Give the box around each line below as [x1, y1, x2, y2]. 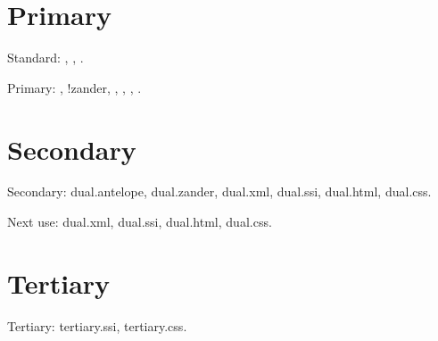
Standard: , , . [7, 48, 84, 67]
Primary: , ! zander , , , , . [7, 78, 142, 96]
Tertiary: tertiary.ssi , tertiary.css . [7, 316, 187, 335]
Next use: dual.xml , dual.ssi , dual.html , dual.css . [7, 212, 272, 231]
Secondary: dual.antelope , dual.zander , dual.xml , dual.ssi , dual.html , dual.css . [7, 182, 432, 201]
